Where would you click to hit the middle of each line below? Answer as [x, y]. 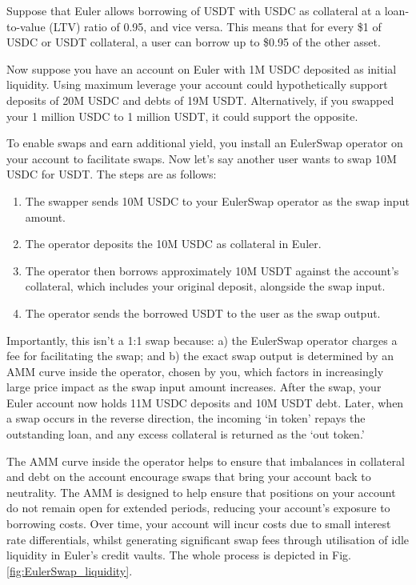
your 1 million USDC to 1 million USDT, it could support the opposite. [182, 116]
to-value [26, 26]
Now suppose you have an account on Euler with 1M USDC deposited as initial [202, 68]
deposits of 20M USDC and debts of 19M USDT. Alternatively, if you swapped [200, 100]
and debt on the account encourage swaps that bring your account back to [189, 477]
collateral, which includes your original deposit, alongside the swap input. [205, 286]
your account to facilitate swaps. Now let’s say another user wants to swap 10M [202, 158]
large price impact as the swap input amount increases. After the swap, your [194, 387]
